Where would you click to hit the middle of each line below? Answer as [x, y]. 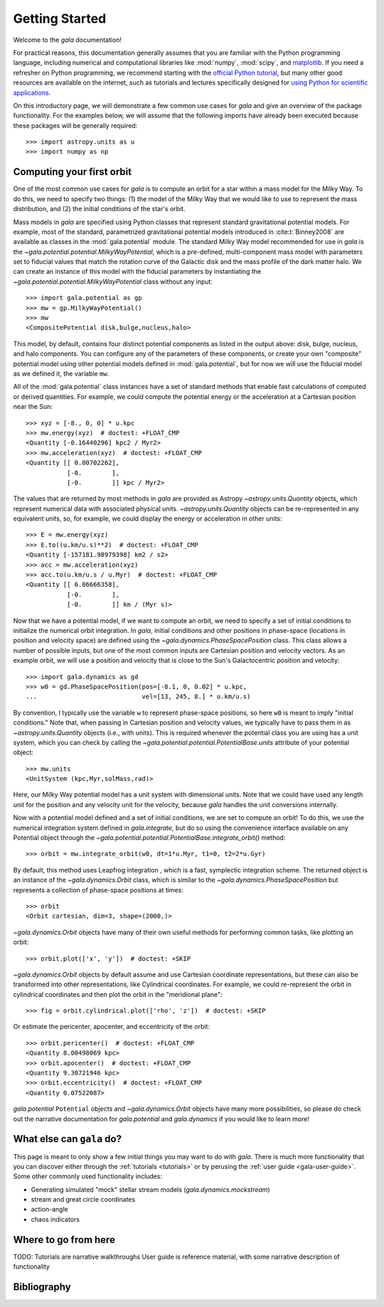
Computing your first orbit [72, 172]
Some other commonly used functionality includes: [88, 1176]
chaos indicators [55, 1219]
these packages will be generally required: [75, 125]
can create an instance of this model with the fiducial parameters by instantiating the [137, 272]
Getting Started [60, 18]
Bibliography [42, 1287]
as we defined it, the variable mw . [61, 374]
